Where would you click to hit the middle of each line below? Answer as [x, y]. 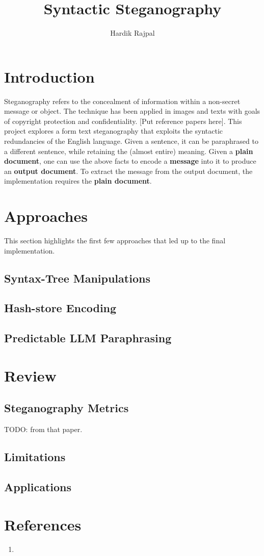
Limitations [35, 457]
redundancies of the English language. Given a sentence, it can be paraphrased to [131, 141]
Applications [38, 487]
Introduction [49, 76]
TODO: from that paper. [43, 429]
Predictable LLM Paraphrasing [88, 338]
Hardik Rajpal [133, 33]
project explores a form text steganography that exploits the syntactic [114, 131]
